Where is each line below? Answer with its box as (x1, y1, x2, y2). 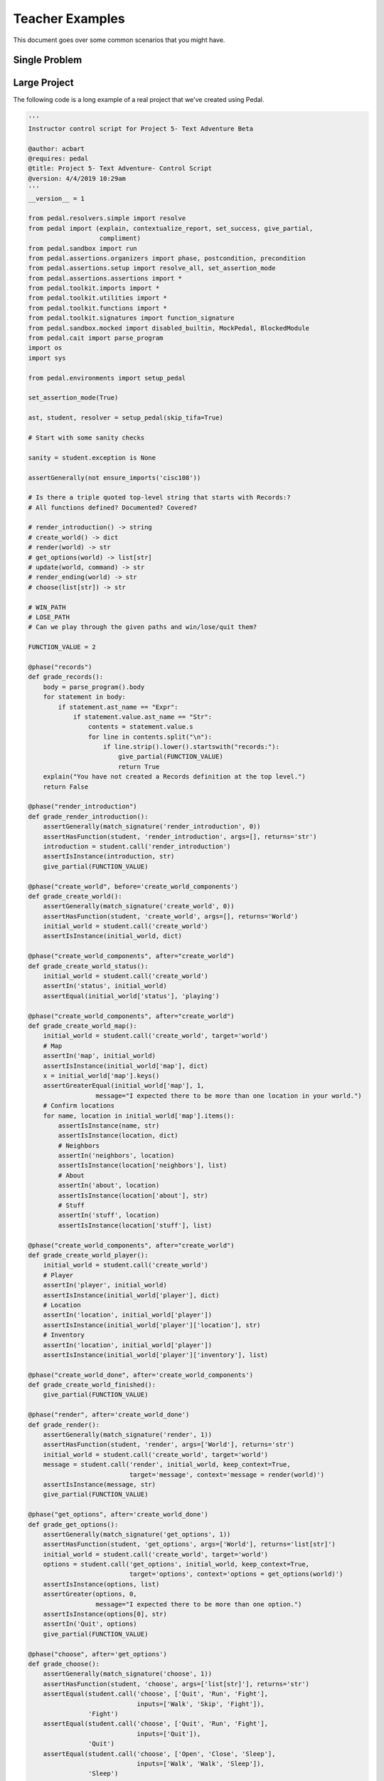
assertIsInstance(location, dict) (58, 1131, 178, 1140)
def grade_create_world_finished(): (28, 1381, 156, 1389)
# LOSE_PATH (28, 613, 70, 621)
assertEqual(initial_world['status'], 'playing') (43, 992, 220, 1000)
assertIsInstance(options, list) (43, 1580, 160, 1588)
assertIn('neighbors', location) (58, 1151, 175, 1160)
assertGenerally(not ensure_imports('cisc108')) (28, 474, 201, 482)
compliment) (99, 234, 142, 242)
